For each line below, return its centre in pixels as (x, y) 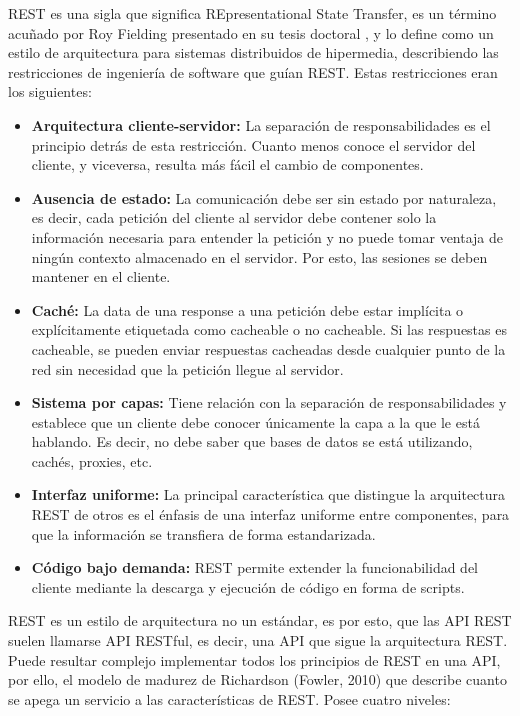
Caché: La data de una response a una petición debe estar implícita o (247, 309)
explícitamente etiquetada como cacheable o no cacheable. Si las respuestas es (269, 329)
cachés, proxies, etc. (92, 460)
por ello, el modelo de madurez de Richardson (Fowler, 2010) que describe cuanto (257, 679)
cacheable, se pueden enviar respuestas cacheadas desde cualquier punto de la (268, 348)
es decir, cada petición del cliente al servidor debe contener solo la (234, 217)
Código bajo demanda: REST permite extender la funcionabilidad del (255, 567)
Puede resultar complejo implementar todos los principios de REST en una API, (254, 659)
